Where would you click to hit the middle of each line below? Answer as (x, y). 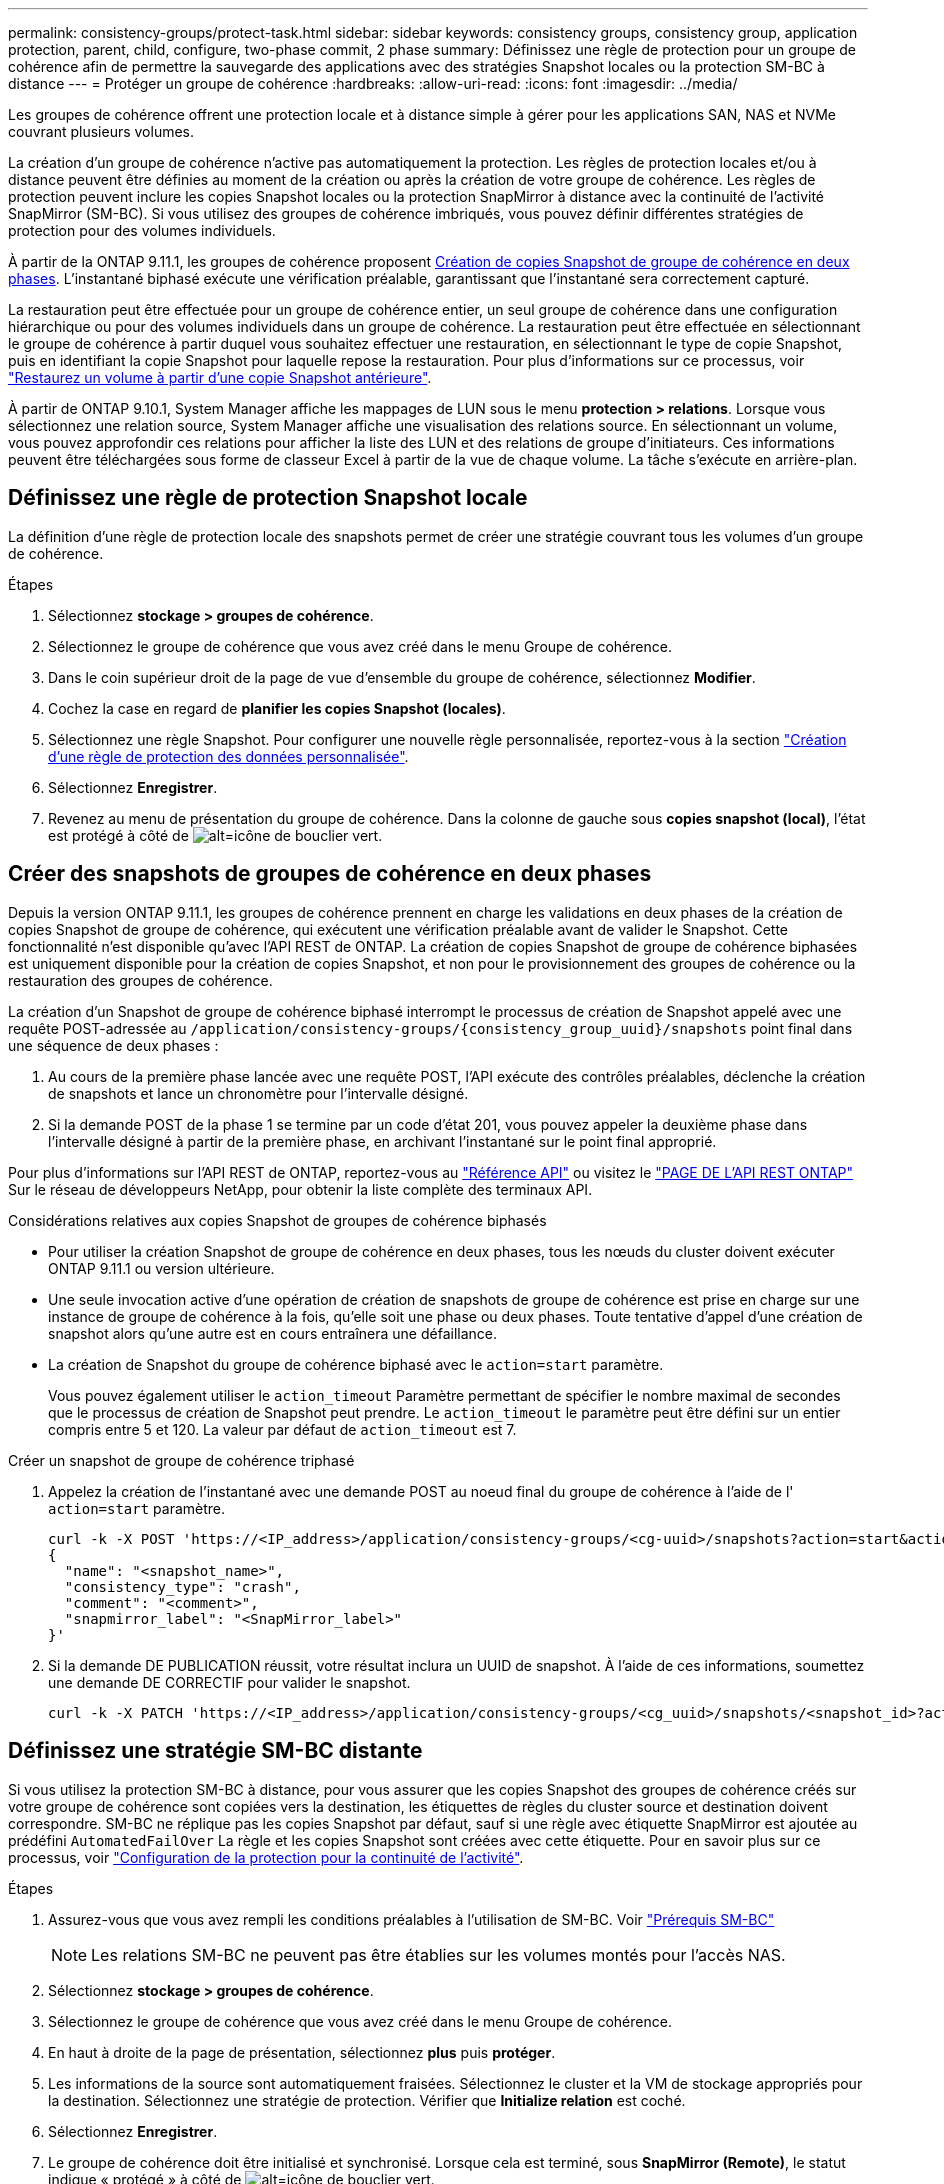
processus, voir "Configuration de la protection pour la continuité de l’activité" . (266, 1857)
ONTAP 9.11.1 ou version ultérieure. (161, 1268)
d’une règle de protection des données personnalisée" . (228, 756)
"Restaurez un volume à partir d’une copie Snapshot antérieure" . (220, 377)
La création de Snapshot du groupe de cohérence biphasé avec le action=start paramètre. (356, 1364)
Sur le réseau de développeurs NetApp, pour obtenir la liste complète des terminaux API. (300, 1189)
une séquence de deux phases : (113, 1045)
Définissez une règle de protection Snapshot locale (268, 498)
